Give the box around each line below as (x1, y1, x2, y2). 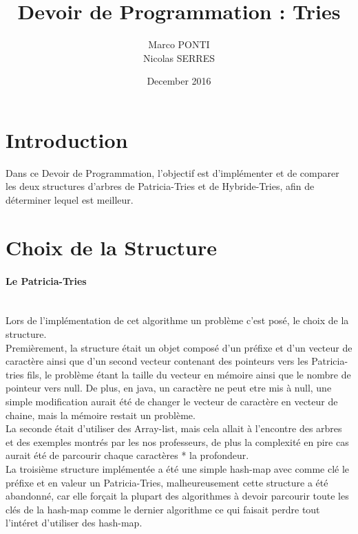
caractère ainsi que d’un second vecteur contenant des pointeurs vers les (6, 354, 308, 368)
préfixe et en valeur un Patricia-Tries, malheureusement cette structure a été (6, 475, 328, 489)
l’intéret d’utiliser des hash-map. (6, 515, 143, 530)
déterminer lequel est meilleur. (6, 193, 134, 207)
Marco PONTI (148, 37, 210, 52)
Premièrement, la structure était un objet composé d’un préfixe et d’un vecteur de (6, 340, 352, 354)
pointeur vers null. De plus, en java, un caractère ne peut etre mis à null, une (6, 381, 332, 395)
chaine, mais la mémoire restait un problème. (6, 407, 196, 422)
